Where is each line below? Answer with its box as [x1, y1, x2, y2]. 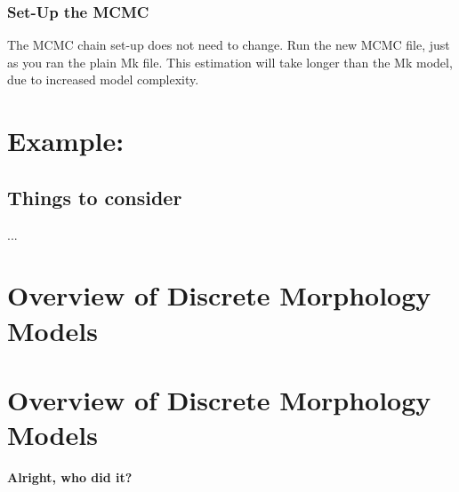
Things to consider [7, 183, 182, 210]
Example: [7, 123, 125, 159]
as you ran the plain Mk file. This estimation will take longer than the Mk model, [7, 52, 453, 71]
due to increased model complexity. [7, 70, 199, 89]
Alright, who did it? [7, 468, 133, 487]
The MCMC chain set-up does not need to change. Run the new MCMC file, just [7, 36, 450, 54]
